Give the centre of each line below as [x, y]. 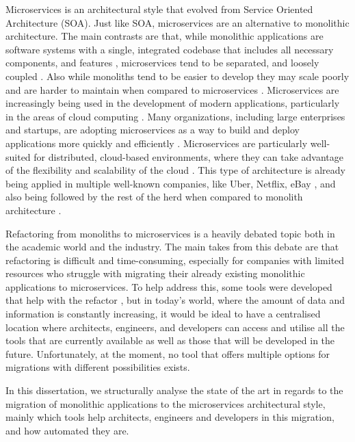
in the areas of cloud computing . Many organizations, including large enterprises [175, 116]
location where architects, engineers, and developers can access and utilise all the [175, 327]
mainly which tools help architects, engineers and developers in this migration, [170, 417]
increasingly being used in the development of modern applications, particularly [173, 103]
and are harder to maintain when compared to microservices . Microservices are [172, 89]
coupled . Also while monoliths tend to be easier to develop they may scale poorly [177, 76]
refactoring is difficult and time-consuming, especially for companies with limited [175, 260]
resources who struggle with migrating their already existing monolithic [155, 273]
